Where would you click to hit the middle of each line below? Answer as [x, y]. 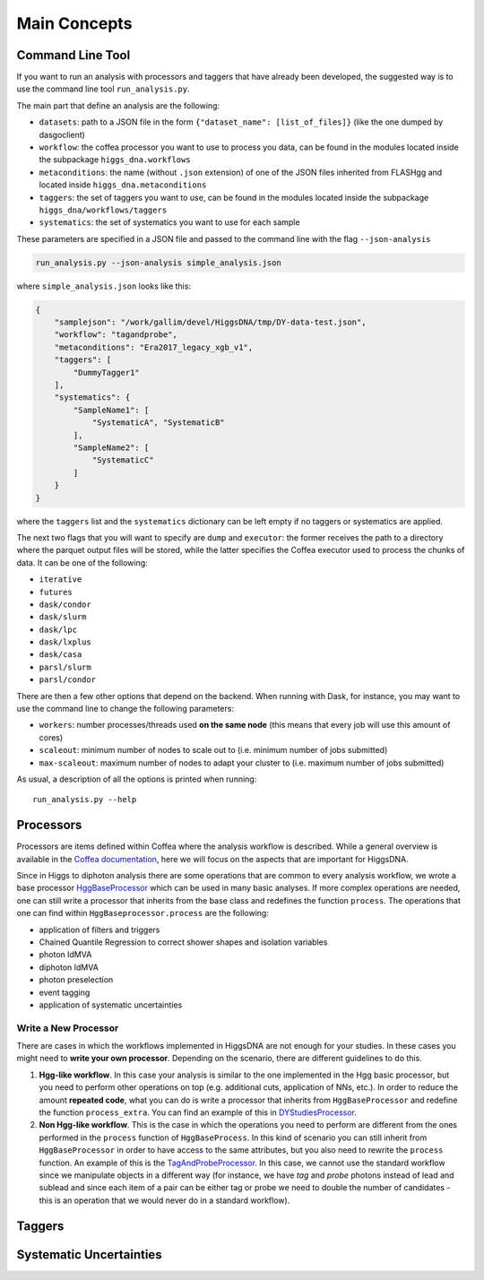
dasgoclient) [62, 134]
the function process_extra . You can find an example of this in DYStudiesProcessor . [198, 1112]
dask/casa [60, 655]
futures [56, 592]
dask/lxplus [65, 642]
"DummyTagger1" [107, 372]
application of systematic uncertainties [111, 1005]
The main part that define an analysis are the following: [118, 105]
